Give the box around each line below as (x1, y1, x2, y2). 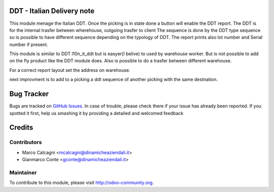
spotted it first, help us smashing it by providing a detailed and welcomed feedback (9, 110, 184, 116)
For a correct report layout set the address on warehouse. (9, 67, 130, 73)
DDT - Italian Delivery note (9, 7, 95, 15)
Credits (9, 123, 33, 132)
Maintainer (9, 169, 37, 176)
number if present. (9, 41, 48, 48)
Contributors (9, 139, 42, 146)
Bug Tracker (9, 90, 49, 98)
